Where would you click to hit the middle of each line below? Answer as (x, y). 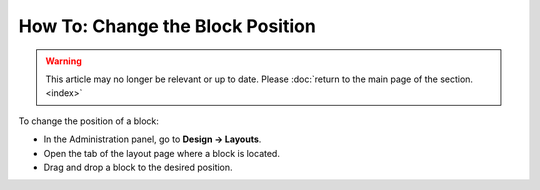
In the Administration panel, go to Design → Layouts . (152, 139)
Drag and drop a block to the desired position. (138, 167)
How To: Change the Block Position (167, 26)
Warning (63, 61)
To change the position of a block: (89, 121)
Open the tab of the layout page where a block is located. (161, 153)
